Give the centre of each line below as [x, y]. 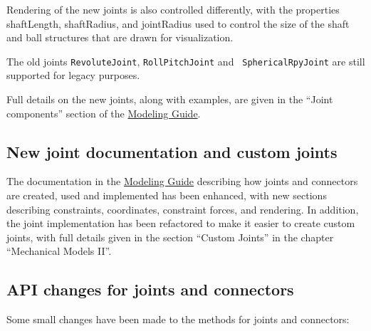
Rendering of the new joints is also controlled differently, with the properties [173, 9]
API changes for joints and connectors [150, 289]
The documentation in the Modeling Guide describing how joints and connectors [182, 181]
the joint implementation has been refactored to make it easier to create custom [181, 223]
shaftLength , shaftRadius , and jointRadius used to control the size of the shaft [178, 23]
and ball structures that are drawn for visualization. [120, 37]
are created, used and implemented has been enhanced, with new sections [167, 195]
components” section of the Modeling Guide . [104, 113]
